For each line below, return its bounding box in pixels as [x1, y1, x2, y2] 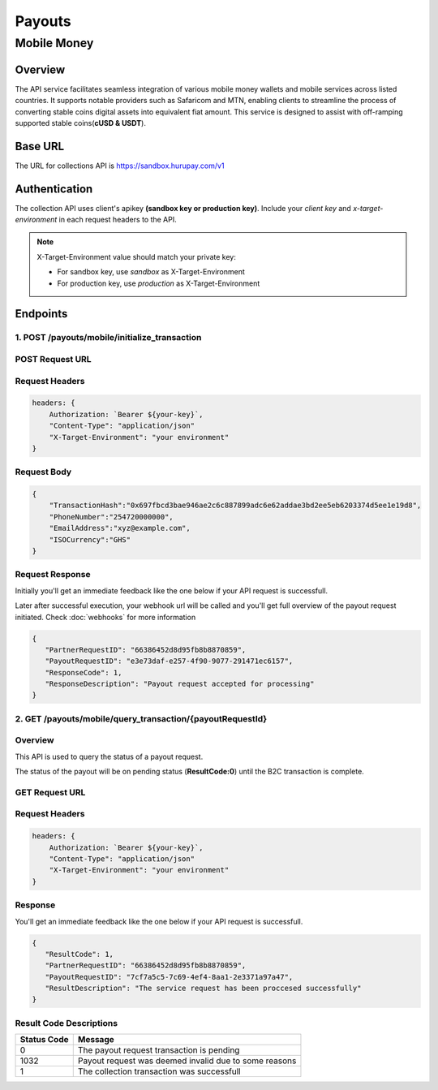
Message [77, 1034, 115, 1045]
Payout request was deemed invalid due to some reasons [77, 1055, 297, 1066]
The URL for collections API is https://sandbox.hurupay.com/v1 [15, 161, 225, 170]
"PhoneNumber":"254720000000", [49, 512, 174, 521]
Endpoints [15, 307, 68, 321]
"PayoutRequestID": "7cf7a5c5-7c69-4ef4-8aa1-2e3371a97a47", [45, 972, 294, 981]
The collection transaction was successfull [77, 1066, 241, 1077]
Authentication [15, 182, 93, 196]
